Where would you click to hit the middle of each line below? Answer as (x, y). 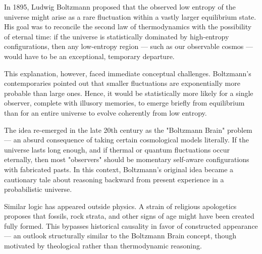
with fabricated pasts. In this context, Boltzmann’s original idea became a (119, 169)
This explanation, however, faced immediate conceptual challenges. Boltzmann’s (128, 73)
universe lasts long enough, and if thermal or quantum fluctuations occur (117, 149)
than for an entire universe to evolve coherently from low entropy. (106, 112)
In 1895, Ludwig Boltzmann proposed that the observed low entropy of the (120, 7)
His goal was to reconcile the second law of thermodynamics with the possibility (128, 27)
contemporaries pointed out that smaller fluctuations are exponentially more (122, 83)
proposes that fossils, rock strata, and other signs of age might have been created (129, 216)
